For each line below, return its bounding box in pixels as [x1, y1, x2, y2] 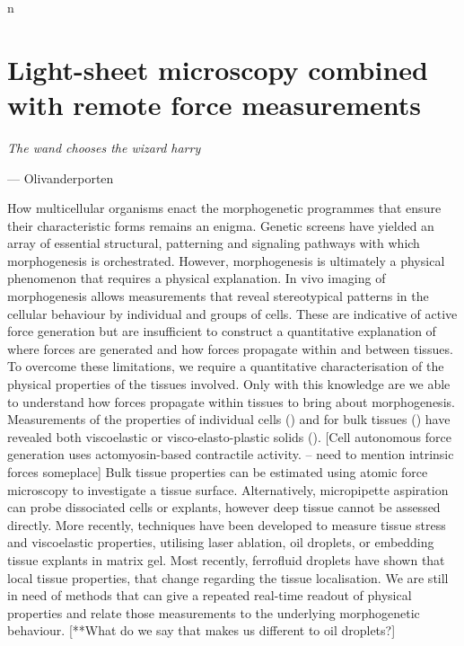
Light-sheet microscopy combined [7, 50, 428, 87]
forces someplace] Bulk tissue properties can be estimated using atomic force [7, 463, 428, 481]
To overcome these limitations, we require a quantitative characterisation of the [7, 357, 444, 376]
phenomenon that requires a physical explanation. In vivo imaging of [7, 269, 386, 288]
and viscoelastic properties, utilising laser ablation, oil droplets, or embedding [7, 533, 434, 552]
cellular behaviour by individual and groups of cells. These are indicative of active [7, 304, 458, 323]
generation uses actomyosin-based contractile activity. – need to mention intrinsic [7, 445, 454, 464]
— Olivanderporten [7, 168, 114, 187]
